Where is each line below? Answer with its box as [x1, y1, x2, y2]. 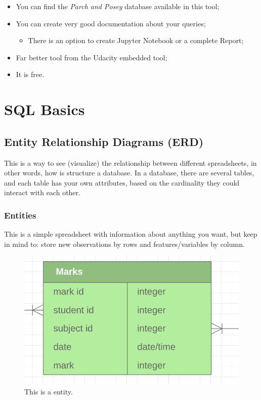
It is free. [16, 69, 45, 80]
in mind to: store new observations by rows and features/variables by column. [4, 238, 245, 249]
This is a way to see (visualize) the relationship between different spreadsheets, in [4, 157, 257, 168]
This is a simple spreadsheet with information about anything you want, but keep [4, 229, 257, 239]
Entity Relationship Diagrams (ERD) [4, 133, 204, 149]
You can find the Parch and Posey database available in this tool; [16, 1, 220, 11]
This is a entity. [24, 386, 73, 396]
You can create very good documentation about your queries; [16, 18, 206, 28]
